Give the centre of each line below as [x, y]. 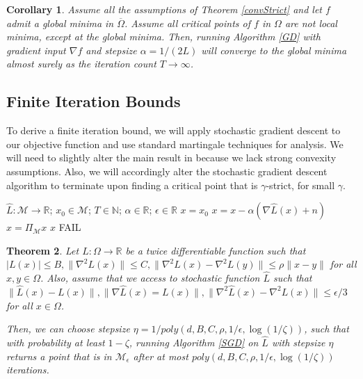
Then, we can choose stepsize [68, 329]
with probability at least [56, 342]
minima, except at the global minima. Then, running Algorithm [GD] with [163, 37]
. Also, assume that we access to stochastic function [150, 278]
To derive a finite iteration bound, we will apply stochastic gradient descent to [174, 130]
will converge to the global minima [274, 50]
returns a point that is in [59, 356]
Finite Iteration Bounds [94, 101]
